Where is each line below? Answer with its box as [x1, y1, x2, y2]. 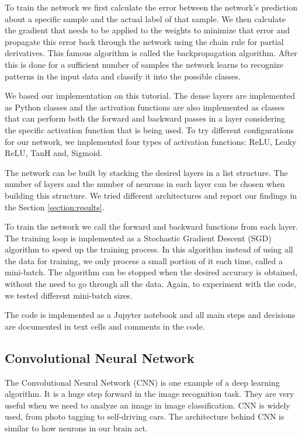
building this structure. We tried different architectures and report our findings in [5, 189, 297, 201]
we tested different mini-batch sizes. [5, 289, 133, 301]
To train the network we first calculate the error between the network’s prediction [5, 1, 297, 13]
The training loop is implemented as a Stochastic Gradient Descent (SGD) [5, 231, 272, 244]
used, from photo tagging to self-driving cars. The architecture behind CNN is [5, 410, 284, 423]
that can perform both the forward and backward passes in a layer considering [5, 112, 286, 124]
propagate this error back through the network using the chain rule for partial [5, 35, 284, 47]
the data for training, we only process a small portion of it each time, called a [5, 254, 283, 267]
